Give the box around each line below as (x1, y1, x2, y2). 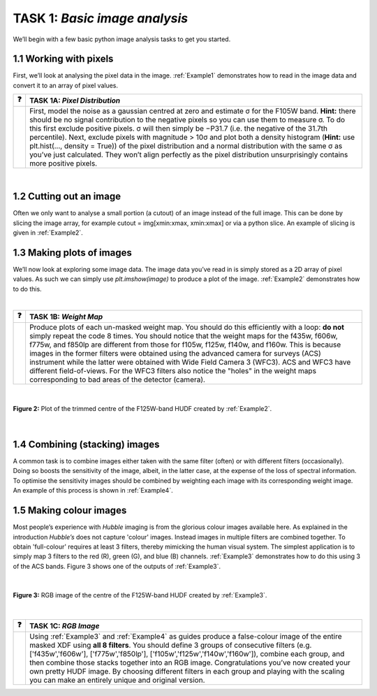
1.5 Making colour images (13, 505, 127, 516)
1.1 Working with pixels (13, 53, 114, 65)
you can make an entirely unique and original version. (29, 675, 205, 685)
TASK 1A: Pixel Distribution (29, 95, 121, 105)
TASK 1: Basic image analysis (13, 10, 188, 26)
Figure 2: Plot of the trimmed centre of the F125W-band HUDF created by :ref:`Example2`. (13, 404, 272, 412)
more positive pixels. (29, 159, 98, 168)
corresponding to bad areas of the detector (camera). (29, 375, 206, 384)
